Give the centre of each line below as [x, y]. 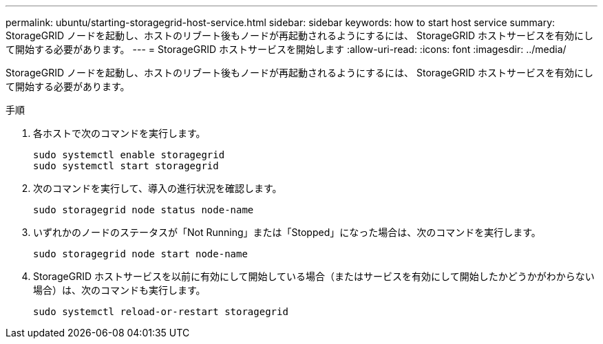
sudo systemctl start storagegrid [126, 166]
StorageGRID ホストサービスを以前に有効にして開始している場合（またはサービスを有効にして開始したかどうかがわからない [314, 276]
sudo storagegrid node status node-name [144, 210]
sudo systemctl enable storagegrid [129, 155]
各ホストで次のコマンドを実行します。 [119, 133]
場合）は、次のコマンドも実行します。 [119, 290]
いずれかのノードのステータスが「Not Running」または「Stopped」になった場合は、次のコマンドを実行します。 [287, 232]
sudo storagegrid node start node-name [140, 254]
